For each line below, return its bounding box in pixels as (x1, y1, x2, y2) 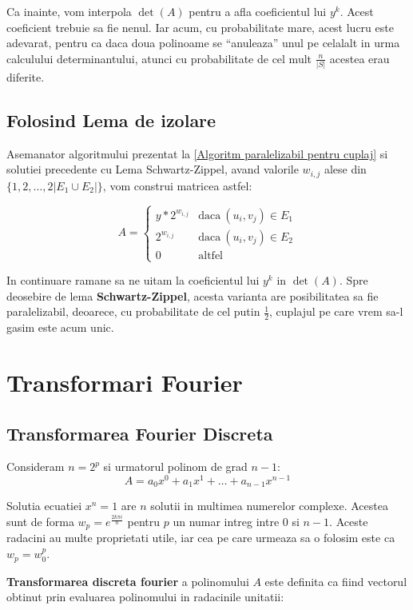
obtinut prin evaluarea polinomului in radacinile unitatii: (6, 588, 284, 605)
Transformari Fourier (6, 365, 243, 398)
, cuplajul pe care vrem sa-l (269, 303, 403, 320)
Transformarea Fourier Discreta (6, 421, 273, 445)
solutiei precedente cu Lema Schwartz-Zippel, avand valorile (6, 161, 299, 177)
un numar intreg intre (173, 513, 280, 530)
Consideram (6, 458, 65, 475)
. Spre (339, 272, 368, 289)
